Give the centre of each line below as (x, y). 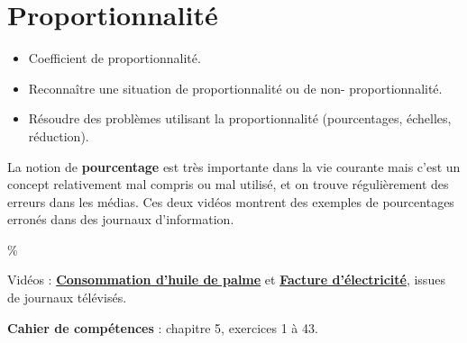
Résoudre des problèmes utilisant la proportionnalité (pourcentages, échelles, (240, 118)
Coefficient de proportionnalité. (114, 58)
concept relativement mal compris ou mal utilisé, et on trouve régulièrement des (228, 184)
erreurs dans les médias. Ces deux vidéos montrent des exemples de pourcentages (231, 201)
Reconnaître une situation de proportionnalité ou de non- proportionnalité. (235, 88)
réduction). (59, 135)
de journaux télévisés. (67, 298)
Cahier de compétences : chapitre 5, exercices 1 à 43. (163, 327)
